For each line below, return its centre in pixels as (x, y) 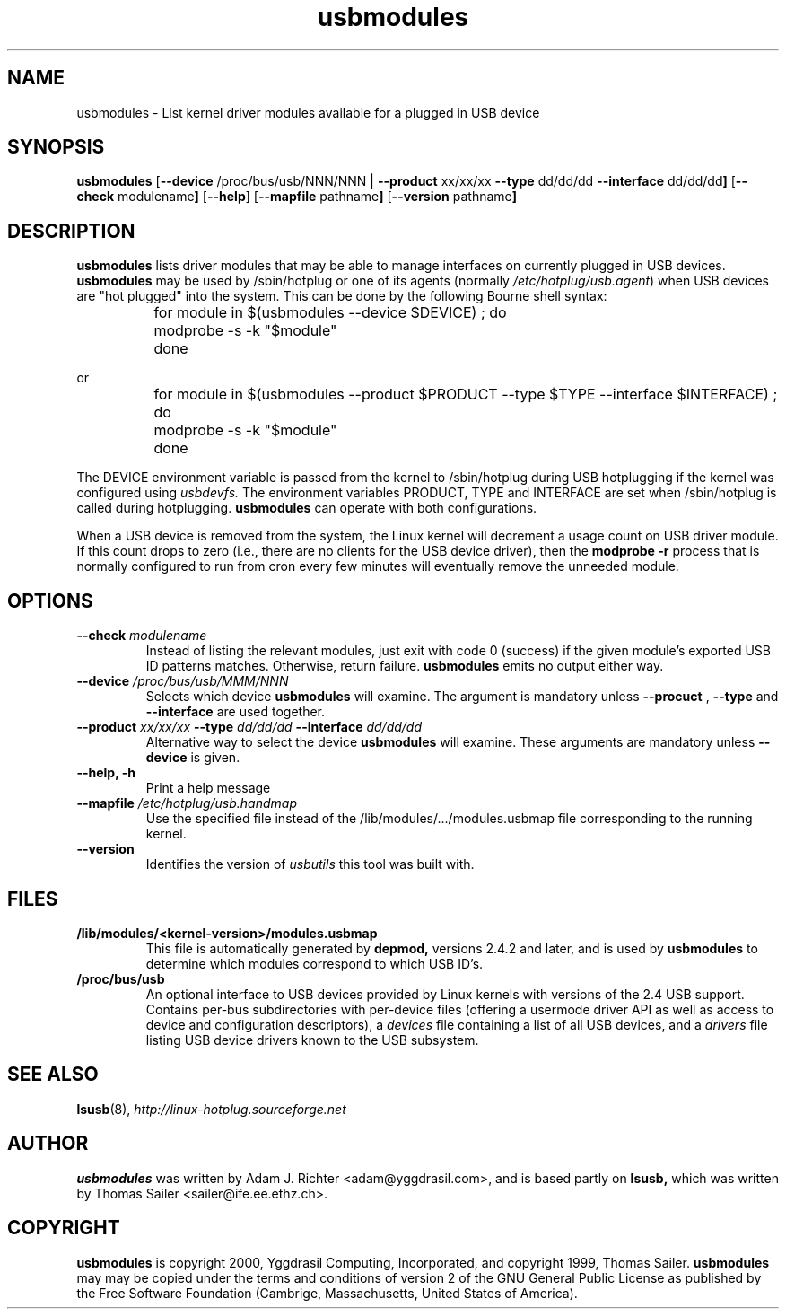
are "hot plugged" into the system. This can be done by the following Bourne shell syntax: (342, 296)
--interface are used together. (236, 712)
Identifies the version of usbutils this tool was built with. (310, 864)
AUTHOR (48, 1144)
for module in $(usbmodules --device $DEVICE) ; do (330, 313)
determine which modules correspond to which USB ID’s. (314, 963)
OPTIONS (50, 601)
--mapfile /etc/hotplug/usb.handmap (187, 803)
